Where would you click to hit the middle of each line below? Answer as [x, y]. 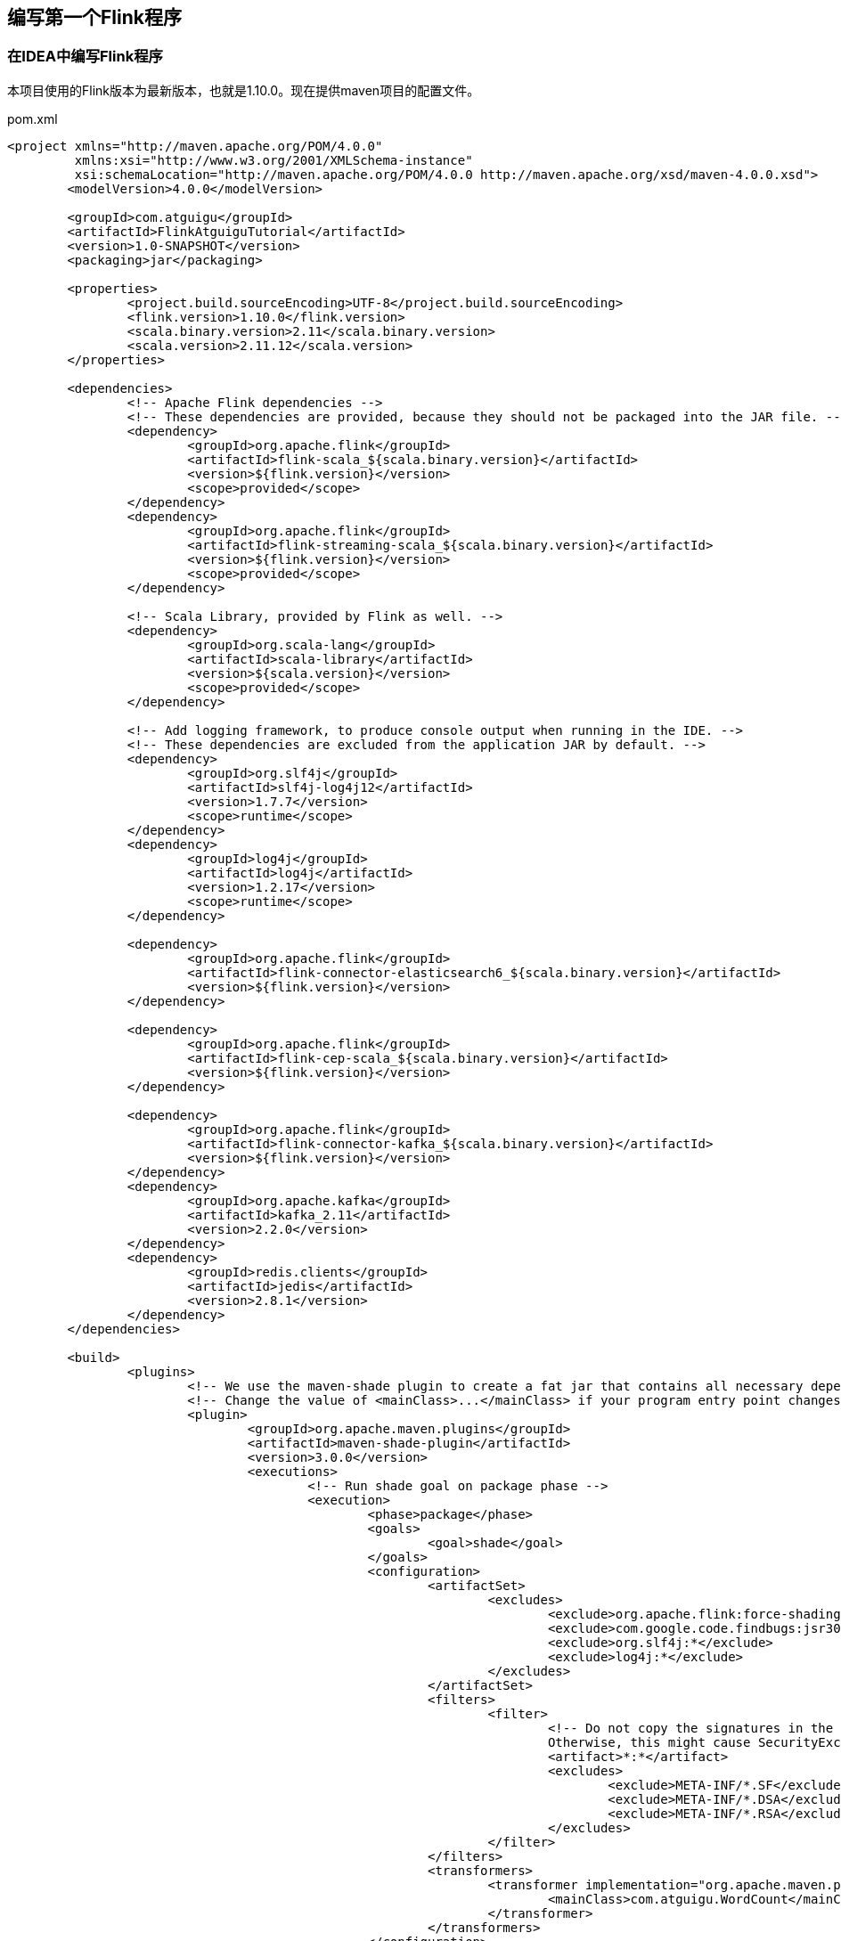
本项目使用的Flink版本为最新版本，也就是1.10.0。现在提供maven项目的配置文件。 [244, 90]
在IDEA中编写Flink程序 [85, 57]
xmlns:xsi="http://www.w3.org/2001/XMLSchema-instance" [274, 160]
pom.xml [33, 118]
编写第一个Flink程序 [94, 17]
